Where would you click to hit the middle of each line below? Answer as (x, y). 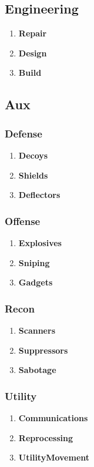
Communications (53, 417)
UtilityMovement (54, 457)
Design (33, 53)
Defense (23, 133)
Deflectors (39, 195)
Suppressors (43, 350)
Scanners (37, 330)
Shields (33, 175)
